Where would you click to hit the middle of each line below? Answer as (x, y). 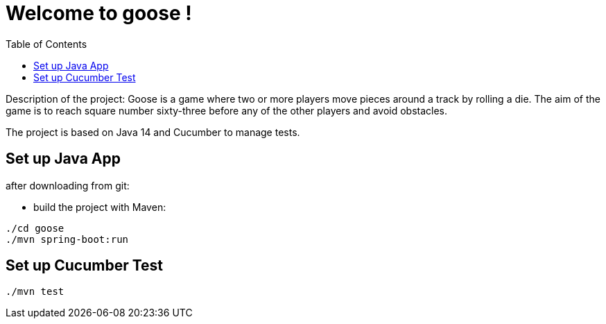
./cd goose (35, 228)
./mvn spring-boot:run (67, 239)
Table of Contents (46, 44)
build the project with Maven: (100, 207)
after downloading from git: (68, 185)
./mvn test (35, 292)
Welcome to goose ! (99, 13)
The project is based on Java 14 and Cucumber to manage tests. (153, 132)
